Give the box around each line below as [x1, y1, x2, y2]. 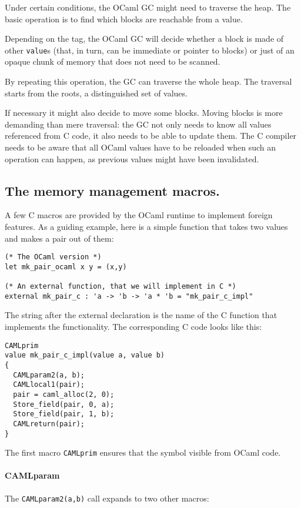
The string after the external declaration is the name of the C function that [5, 309, 277, 321]
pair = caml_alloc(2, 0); [13, 390, 115, 399]
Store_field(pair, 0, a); [13, 400, 115, 409]
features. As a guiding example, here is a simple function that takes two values [5, 220, 288, 232]
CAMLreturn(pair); [13, 419, 85, 428]
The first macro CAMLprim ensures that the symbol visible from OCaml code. [5, 446, 281, 459]
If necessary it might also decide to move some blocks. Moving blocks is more [5, 106, 283, 119]
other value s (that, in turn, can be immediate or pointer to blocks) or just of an [5, 44, 295, 56]
